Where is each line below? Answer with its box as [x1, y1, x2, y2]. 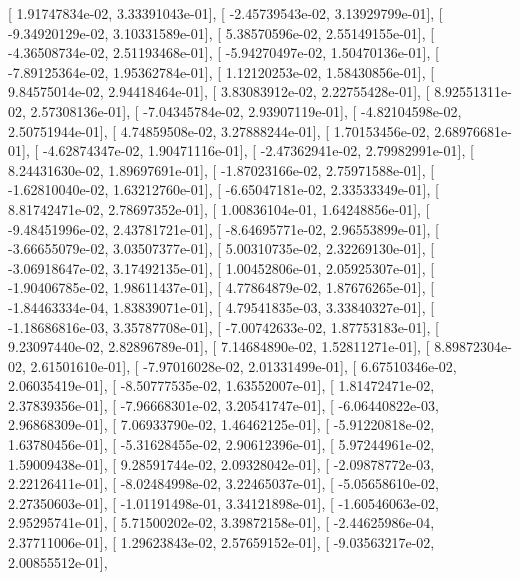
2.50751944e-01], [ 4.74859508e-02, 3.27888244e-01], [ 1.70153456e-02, [8, 120, 430, 141]
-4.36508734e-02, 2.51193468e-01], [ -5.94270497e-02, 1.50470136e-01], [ [8, 42, 439, 63]
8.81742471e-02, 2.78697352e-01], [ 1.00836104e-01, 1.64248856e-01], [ [8, 198, 430, 219]
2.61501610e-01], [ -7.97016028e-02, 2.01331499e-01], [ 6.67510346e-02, [30, 355, 457, 376]
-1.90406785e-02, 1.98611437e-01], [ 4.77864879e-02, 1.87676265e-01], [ [8, 277, 435, 298]
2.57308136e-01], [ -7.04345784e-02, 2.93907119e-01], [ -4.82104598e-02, [30, 100, 462, 121]
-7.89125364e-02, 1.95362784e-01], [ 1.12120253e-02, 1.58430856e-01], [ [8, 61, 435, 82]
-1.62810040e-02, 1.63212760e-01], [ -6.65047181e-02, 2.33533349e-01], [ [8, 179, 439, 200]
